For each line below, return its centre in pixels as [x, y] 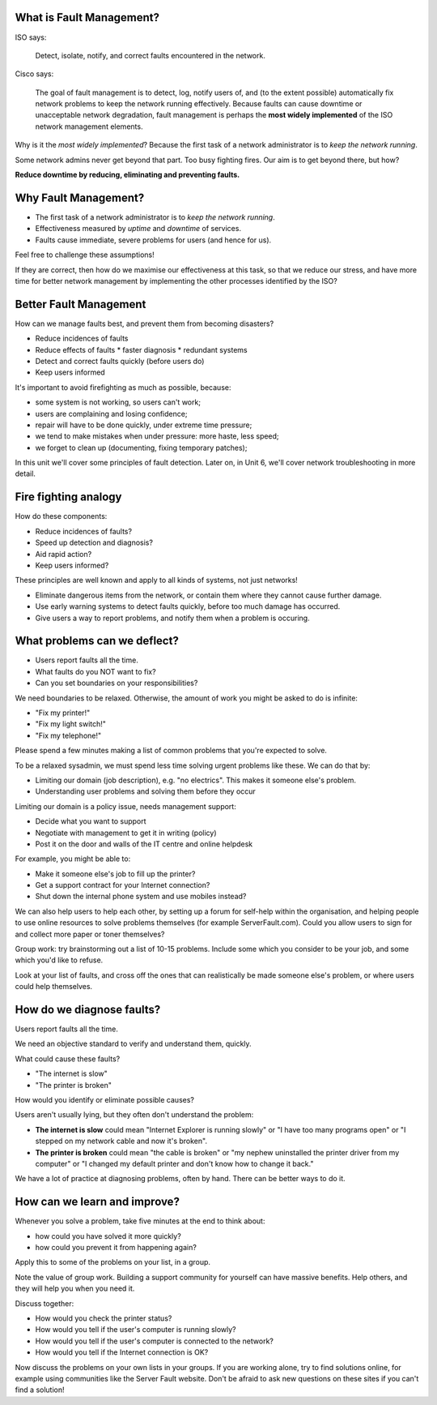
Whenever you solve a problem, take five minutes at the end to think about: [140, 1221]
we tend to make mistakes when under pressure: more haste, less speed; [157, 436]
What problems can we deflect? [97, 641]
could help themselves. [54, 987]
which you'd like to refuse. [59, 960]
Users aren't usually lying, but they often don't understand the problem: [134, 1115]
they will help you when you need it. [75, 1288]
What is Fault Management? [87, 17]
